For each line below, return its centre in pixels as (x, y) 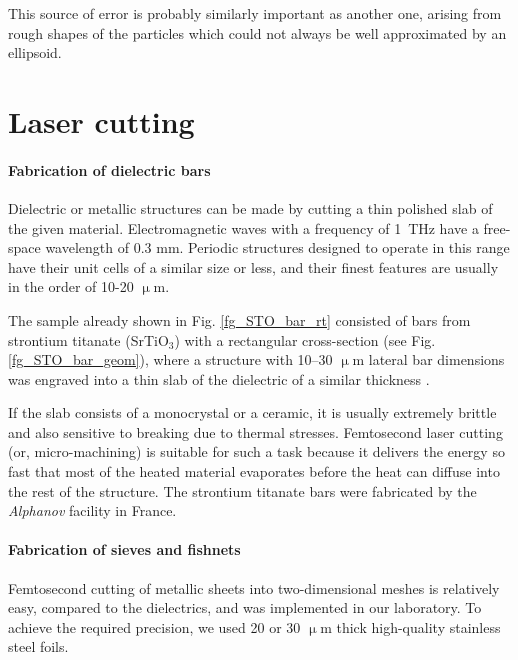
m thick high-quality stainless (410, 626)
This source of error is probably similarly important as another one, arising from (255, 13)
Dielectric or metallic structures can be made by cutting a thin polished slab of (250, 207)
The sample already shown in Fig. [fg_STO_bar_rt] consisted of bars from (239, 319)
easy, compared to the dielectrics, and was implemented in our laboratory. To (245, 607)
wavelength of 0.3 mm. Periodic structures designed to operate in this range (277, 247)
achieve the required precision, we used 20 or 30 (154, 626)
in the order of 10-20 (71, 286)
